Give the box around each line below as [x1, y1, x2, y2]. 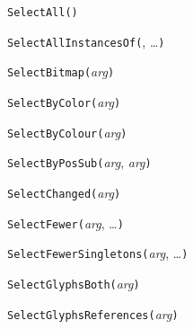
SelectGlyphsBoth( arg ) [7, 273, 140, 292]
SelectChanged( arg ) [7, 182, 121, 201]
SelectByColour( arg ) [7, 122, 127, 141]
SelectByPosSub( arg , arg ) [7, 153, 152, 172]
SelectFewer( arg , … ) [7, 213, 124, 232]
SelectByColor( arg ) [7, 92, 121, 111]
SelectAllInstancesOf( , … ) [7, 31, 165, 50]
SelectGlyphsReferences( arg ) [7, 304, 179, 323]
